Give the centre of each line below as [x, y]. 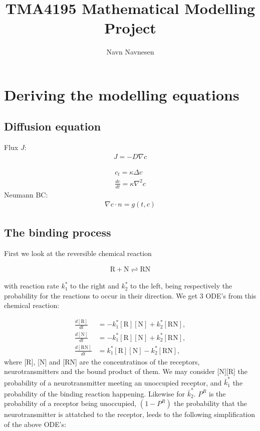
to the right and [95, 286]
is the [217, 393]
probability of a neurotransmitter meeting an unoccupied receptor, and [113, 382]
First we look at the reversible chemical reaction [78, 253]
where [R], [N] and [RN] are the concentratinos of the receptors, [102, 361]
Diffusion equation [53, 126]
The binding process [58, 232]
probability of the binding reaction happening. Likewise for [94, 393]
